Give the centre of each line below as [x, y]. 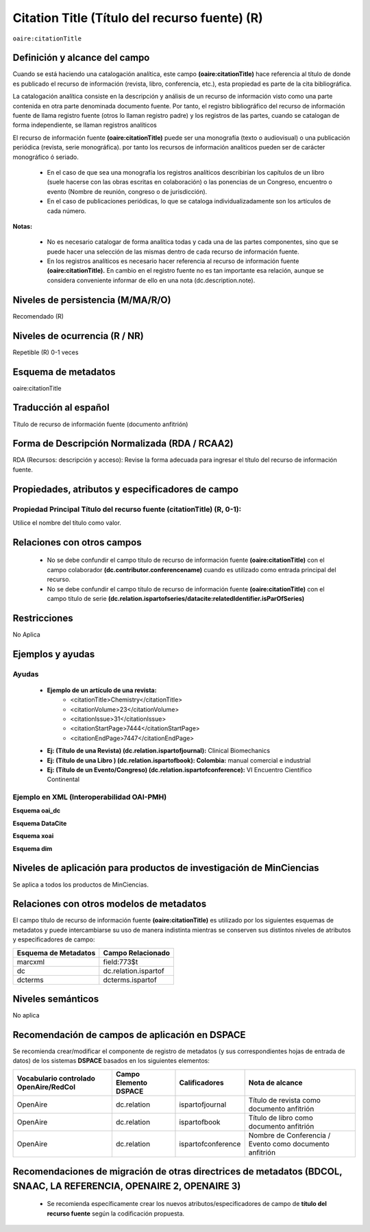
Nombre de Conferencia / [289, 1135]
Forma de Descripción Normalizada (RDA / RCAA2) [123, 444]
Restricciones [43, 618]
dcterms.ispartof [130, 980]
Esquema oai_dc [37, 811]
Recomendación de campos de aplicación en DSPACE [129, 1035]
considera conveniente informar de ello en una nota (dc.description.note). [151, 280]
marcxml [30, 961]
